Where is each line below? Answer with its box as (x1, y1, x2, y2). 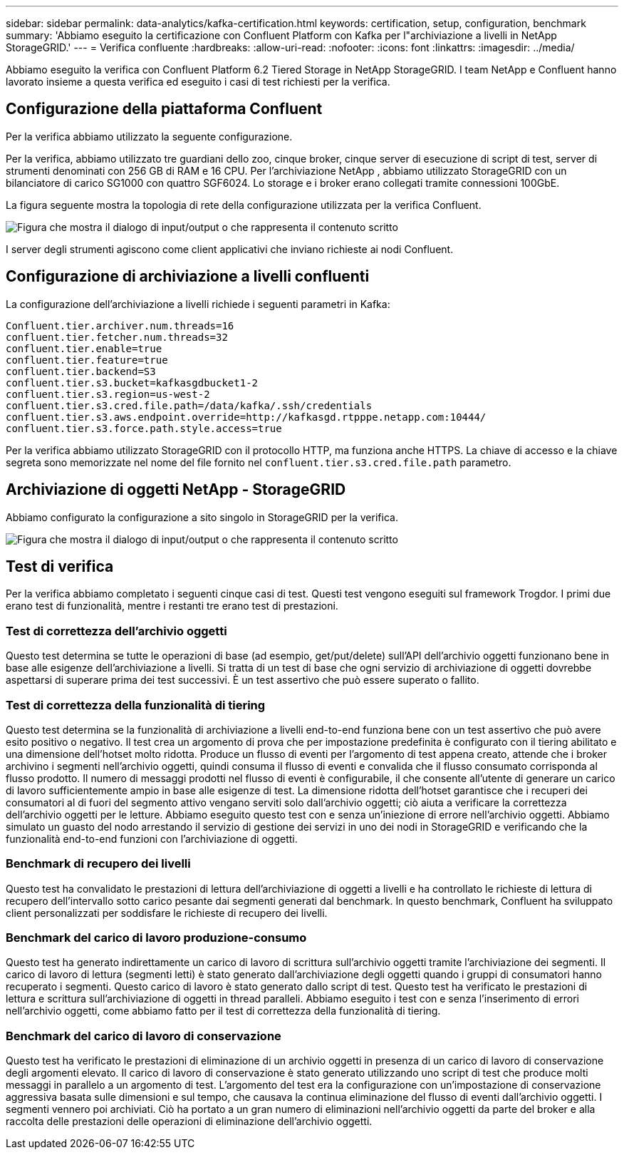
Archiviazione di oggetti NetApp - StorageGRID (6, 481, 346, 499)
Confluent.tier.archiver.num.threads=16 (6, 319, 234, 332)
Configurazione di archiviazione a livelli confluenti (6, 267, 370, 286)
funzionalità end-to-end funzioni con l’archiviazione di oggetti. (6, 832, 298, 845)
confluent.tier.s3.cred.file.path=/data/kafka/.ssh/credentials (6, 399, 373, 411)
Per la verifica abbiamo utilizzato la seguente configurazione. (6, 130, 293, 143)
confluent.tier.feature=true (6, 354, 168, 366)
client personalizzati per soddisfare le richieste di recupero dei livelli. (6, 906, 328, 919)
